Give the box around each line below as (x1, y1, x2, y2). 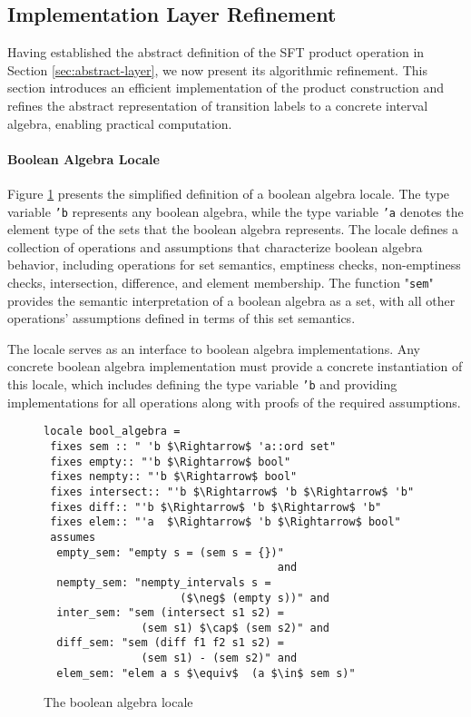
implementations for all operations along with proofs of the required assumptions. (7, 392, 461, 411)
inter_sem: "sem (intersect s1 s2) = (56, 606, 284, 620)
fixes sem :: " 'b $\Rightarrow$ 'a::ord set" (50, 439, 337, 453)
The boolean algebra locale (44, 692, 193, 712)
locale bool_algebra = (44, 425, 181, 438)
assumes (50, 530, 96, 544)
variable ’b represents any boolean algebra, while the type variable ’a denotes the (7, 201, 464, 221)
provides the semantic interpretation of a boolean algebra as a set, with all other (7, 290, 456, 309)
